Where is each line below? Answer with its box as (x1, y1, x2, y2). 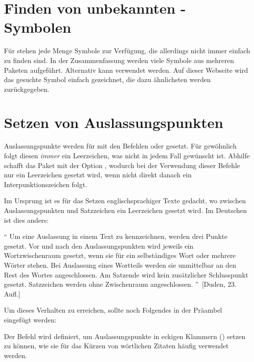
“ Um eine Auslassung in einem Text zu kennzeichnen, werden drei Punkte (4, 231, 228, 241)
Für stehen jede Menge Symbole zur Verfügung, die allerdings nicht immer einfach (4, 45, 251, 56)
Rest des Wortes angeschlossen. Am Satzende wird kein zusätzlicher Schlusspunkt (4, 269, 249, 279)
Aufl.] (4, 288, 21, 298)
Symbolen (4, 17, 71, 37)
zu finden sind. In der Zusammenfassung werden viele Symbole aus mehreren (4, 55, 234, 65)
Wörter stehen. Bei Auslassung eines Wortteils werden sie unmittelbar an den (4, 259, 236, 270)
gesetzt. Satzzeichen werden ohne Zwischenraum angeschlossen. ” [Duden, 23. (4, 279, 237, 289)
